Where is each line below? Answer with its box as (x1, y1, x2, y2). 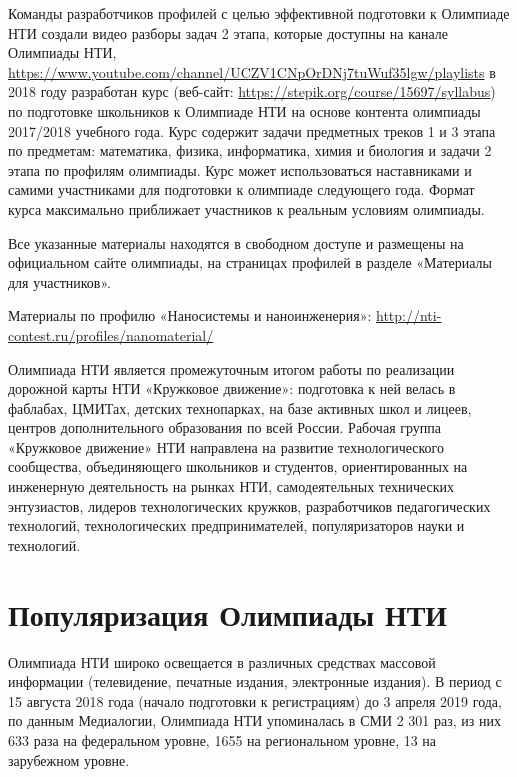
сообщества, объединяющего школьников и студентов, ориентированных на (8, 456, 468, 477)
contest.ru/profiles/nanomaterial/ (8, 324, 214, 345)
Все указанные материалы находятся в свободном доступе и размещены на (8, 232, 464, 253)
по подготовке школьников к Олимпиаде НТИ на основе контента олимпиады (8, 100, 481, 121)
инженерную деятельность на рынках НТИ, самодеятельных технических (8, 476, 455, 497)
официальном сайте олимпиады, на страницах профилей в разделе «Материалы (8, 252, 492, 273)
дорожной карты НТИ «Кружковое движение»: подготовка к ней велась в (8, 378, 456, 399)
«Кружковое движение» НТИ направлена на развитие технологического (8, 436, 444, 457)
